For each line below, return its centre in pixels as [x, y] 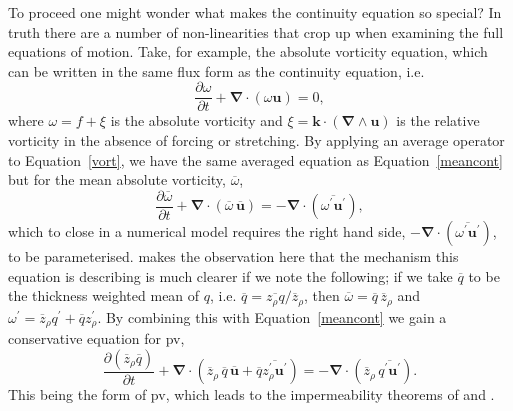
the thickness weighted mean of [104, 295]
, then [322, 295]
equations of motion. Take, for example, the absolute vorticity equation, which [248, 51]
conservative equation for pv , [96, 338]
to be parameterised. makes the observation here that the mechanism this [233, 256]
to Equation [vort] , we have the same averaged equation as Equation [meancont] [255, 159]
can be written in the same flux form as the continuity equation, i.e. [216, 70]
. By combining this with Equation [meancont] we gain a [272, 316]
